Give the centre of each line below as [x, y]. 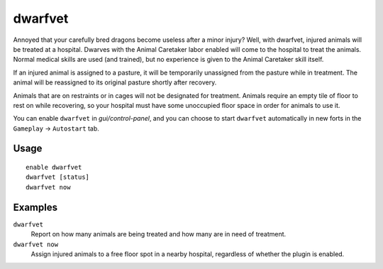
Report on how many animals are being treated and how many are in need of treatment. [159, 234]
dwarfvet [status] [58, 177]
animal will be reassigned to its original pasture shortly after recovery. [115, 82]
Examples [35, 207]
